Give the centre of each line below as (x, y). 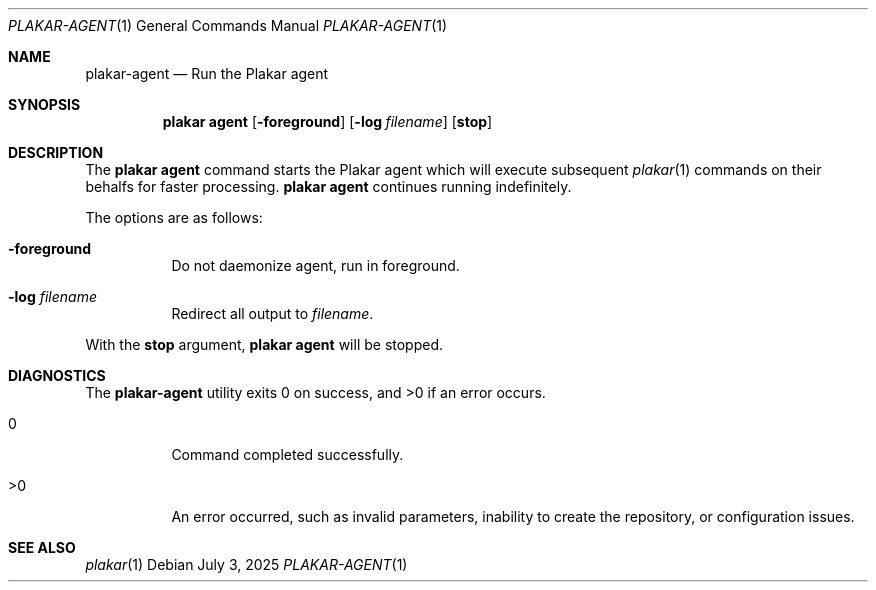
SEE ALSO (42, 547)
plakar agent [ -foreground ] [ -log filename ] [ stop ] (327, 121)
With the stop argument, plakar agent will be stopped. (264, 344)
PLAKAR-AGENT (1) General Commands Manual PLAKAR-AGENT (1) (228, 25)
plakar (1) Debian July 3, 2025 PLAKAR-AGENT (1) (246, 564)
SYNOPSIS (44, 104)
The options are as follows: (174, 217)
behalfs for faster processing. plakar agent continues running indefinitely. (328, 186)
